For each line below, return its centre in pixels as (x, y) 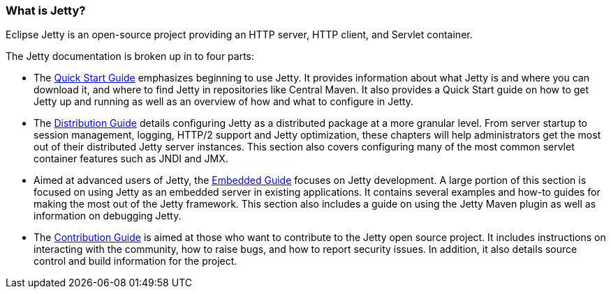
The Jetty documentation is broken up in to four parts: (130, 56)
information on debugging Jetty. (108, 216)
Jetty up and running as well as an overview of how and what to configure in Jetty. (224, 102)
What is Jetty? (46, 10)
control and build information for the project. (135, 261)
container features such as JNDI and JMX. (131, 159)
